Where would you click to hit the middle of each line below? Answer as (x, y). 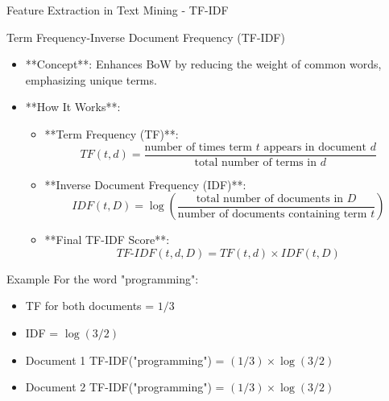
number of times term (199, 147)
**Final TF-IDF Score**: (107, 240)
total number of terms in (255, 162)
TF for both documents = (90, 306)
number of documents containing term (272, 214)
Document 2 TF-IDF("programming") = (125, 387)
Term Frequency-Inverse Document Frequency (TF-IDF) (146, 37)
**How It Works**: (73, 107)
